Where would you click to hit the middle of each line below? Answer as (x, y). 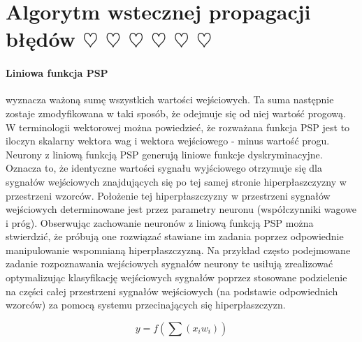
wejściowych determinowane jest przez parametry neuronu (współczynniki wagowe (181, 209)
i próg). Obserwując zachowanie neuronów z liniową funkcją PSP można (160, 222)
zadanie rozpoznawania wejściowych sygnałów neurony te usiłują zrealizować (169, 263)
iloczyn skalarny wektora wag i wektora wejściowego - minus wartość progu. (168, 141)
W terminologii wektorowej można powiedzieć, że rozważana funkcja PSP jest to (178, 127)
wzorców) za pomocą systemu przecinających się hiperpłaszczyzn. (146, 305)
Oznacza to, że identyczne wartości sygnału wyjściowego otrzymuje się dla (164, 168)
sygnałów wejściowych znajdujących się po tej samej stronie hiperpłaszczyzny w (176, 181)
